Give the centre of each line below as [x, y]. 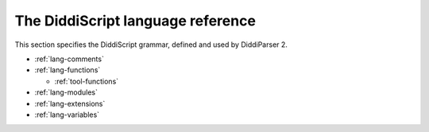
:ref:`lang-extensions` [70, 103]
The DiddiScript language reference [135, 21]
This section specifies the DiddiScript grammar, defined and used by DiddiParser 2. [151, 45]
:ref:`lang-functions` [68, 70]
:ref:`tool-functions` [87, 81]
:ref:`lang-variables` [67, 115]
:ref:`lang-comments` [70, 59]
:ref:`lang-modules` [66, 92]
